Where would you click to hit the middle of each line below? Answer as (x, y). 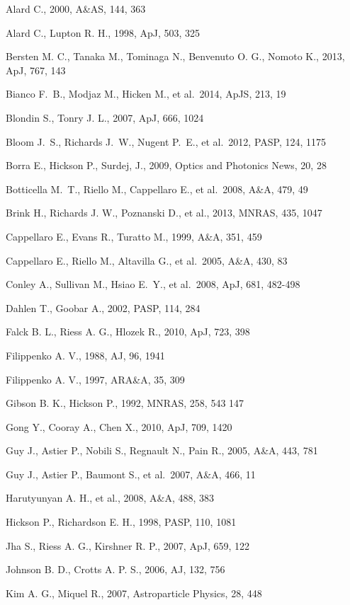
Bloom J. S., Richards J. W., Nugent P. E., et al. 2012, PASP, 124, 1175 (166, 141)
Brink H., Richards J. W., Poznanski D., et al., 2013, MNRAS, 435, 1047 (164, 213)
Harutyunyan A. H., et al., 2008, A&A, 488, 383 (110, 498)
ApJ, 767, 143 (36, 70)
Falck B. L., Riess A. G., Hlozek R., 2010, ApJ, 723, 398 (128, 332)
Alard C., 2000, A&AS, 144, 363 (76, 8)
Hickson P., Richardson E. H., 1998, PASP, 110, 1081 (121, 522)
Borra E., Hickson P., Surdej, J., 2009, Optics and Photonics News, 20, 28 (166, 165)
